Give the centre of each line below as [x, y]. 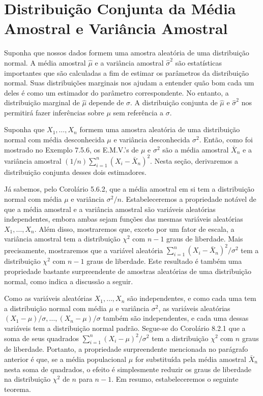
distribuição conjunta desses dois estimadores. [75, 172]
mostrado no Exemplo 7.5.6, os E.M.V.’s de [71, 149]
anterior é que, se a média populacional [65, 359]
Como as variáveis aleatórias [48, 298]
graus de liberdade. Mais [205, 239]
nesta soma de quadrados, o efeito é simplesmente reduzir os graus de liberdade [128, 369]
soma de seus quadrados [41, 338]
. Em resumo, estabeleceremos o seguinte [175, 379]
